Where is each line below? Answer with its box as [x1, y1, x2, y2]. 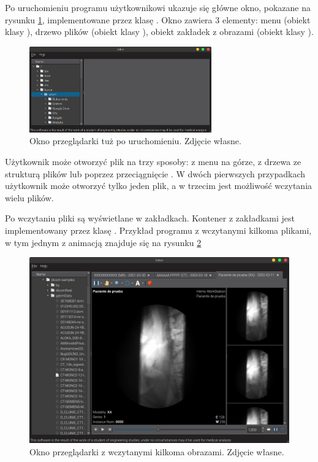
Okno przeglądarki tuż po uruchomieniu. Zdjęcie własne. [29, 134, 241, 147]
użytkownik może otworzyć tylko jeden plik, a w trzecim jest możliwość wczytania [5, 179, 312, 192]
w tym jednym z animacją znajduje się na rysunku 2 [5, 236, 202, 248]
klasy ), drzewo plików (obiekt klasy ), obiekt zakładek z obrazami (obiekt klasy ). [5, 25, 314, 38]
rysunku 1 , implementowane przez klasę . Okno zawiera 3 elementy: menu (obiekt [5, 13, 311, 26]
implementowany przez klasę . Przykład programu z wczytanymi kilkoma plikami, [5, 223, 312, 236]
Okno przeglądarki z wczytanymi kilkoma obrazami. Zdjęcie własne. [29, 445, 284, 458]
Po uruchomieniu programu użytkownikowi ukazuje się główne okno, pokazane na [5, 1, 311, 13]
